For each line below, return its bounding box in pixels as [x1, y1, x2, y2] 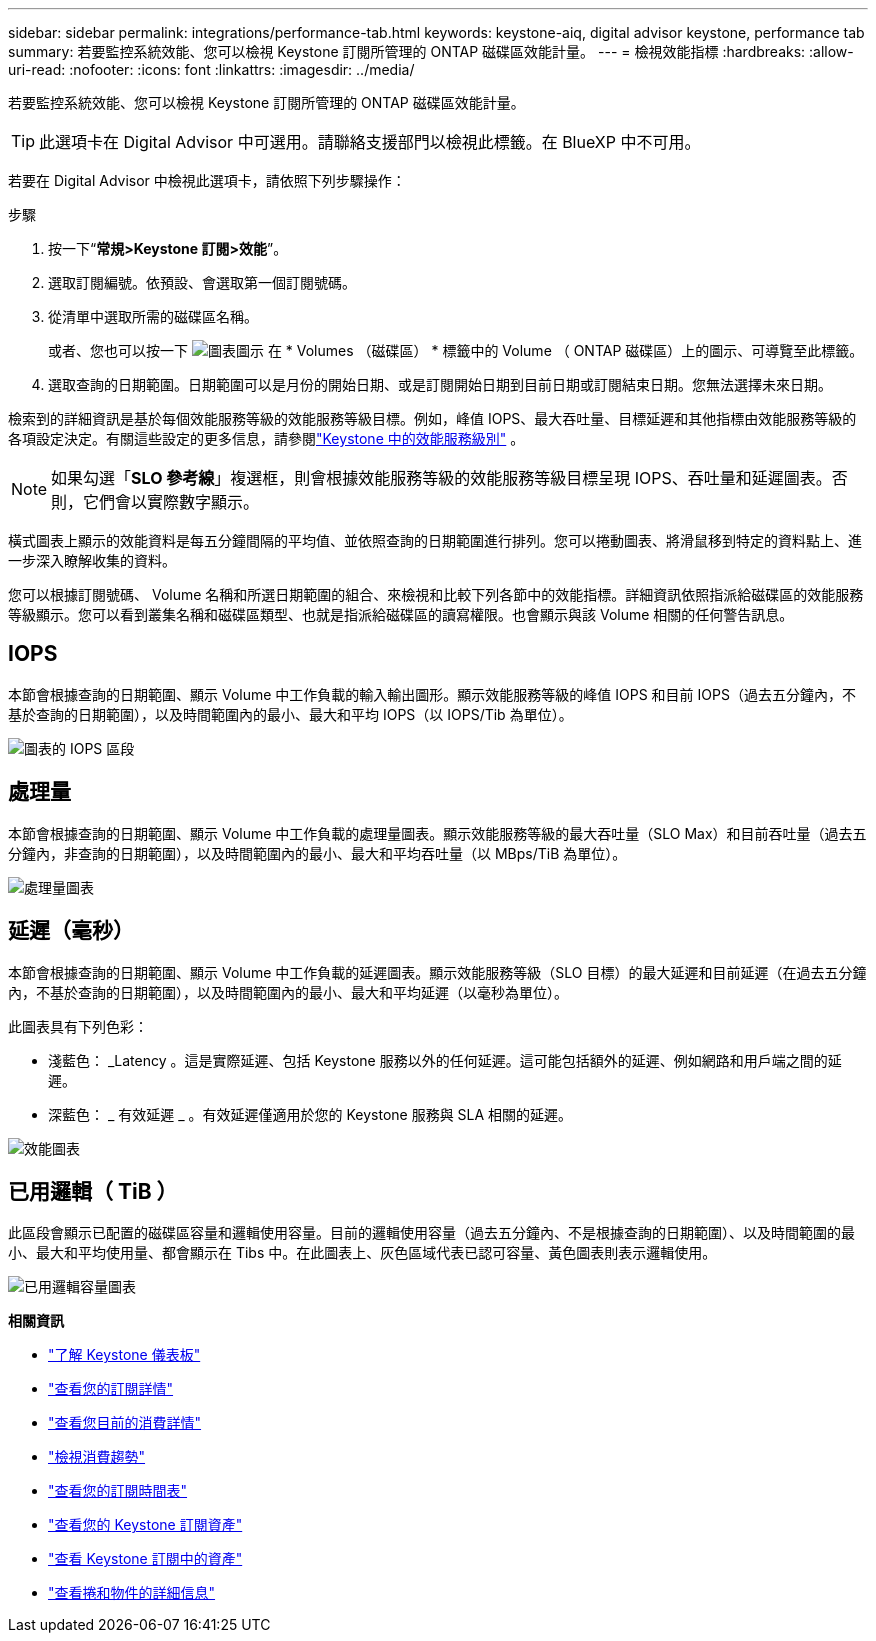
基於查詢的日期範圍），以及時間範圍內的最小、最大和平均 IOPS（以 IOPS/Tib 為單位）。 [8, 705, 573, 723]
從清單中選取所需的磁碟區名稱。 [48, 308, 258, 325]
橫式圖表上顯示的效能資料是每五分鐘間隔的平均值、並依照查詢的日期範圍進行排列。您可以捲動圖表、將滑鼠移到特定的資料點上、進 [8, 532, 862, 549]
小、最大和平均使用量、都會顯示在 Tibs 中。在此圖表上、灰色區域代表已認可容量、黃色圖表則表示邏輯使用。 [8, 1244, 717, 1262]
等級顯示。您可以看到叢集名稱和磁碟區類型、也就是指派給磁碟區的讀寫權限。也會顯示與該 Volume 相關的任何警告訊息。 [8, 606, 794, 623]
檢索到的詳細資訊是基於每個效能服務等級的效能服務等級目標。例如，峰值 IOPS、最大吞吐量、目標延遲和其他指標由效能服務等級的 [8, 410, 857, 427]
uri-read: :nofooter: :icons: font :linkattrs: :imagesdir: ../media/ [8, 61, 415, 78]
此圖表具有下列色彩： [8, 1017, 148, 1035]
